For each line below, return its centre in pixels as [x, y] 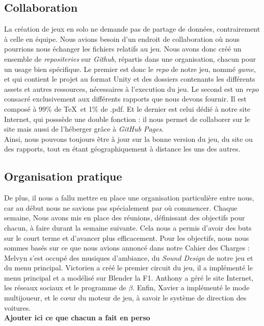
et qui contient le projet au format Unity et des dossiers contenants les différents [130, 79]
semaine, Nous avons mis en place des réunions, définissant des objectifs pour [125, 218]
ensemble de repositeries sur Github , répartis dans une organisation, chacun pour [130, 58]
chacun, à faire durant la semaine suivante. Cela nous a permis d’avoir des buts [128, 227]
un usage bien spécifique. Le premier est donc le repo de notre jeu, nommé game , [130, 69]
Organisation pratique [63, 176]
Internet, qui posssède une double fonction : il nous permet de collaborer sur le [127, 119]
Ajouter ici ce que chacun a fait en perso [77, 318]
